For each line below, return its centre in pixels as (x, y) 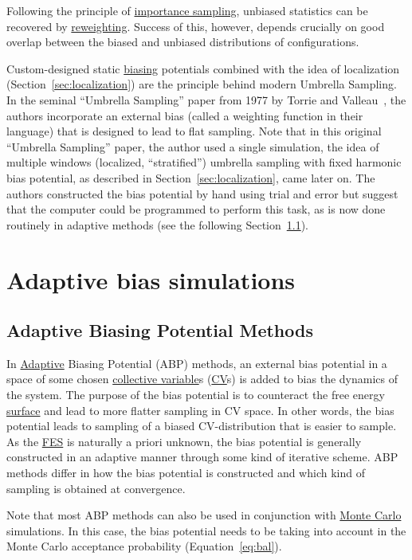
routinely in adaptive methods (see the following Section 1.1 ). (158, 224)
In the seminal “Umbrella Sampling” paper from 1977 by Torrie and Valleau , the (206, 99)
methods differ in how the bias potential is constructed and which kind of (186, 473)
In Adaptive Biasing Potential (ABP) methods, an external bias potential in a (197, 363)
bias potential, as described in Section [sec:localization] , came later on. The (191, 177)
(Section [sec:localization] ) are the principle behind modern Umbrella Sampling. (202, 84)
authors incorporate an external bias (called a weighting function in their (185, 115)
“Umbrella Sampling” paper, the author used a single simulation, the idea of (193, 146)
